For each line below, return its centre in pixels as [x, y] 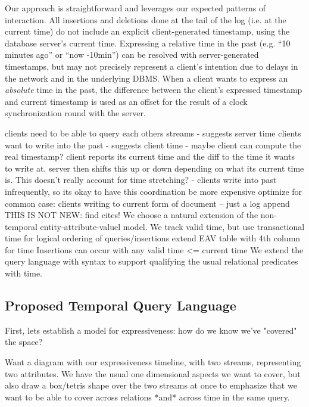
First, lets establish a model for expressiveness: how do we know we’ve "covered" [151, 330]
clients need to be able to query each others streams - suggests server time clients [153, 133]
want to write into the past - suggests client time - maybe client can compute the [153, 145]
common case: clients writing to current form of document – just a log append [147, 203]
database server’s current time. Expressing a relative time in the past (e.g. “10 [148, 43]
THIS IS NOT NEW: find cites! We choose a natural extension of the [132, 215]
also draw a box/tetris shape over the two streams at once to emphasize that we [151, 385]
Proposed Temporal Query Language [121, 305]
